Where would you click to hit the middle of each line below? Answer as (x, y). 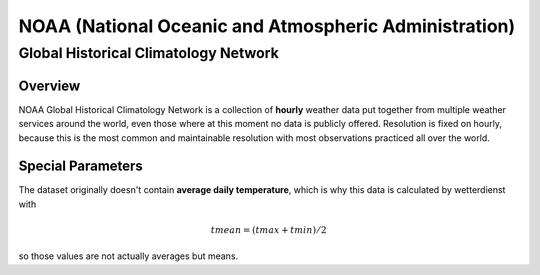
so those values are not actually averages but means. (128, 256)
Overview (49, 85)
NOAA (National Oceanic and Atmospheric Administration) (267, 26)
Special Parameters (81, 166)
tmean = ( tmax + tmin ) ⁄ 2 (268, 229)
